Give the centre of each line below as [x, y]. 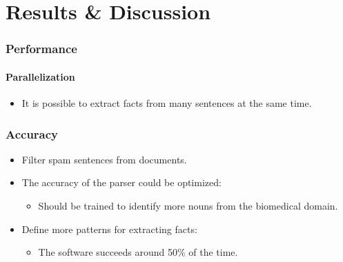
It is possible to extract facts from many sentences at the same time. [167, 103]
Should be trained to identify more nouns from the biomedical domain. [188, 206]
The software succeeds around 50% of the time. [138, 252]
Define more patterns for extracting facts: [109, 229]
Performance [41, 49]
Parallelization [40, 76]
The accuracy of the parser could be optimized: [121, 182]
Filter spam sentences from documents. [104, 159]
